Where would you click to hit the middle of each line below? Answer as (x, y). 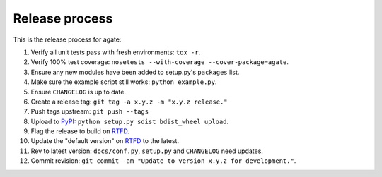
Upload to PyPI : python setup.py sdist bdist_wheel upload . (130, 121)
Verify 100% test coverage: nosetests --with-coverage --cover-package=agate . (160, 62)
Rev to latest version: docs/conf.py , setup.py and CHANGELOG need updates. (147, 151)
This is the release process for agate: (67, 39)
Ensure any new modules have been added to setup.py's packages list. (135, 72)
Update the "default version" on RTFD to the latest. (105, 141)
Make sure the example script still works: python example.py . (124, 82)
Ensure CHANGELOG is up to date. (79, 92)
